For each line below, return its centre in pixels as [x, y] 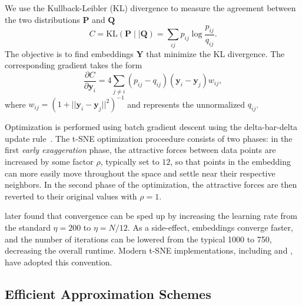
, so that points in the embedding [231, 162]
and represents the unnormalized [186, 104]
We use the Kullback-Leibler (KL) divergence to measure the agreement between [150, 8]
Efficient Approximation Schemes [108, 293]
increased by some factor [49, 162]
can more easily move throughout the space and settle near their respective [140, 173]
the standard [28, 227]
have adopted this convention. [59, 262]
